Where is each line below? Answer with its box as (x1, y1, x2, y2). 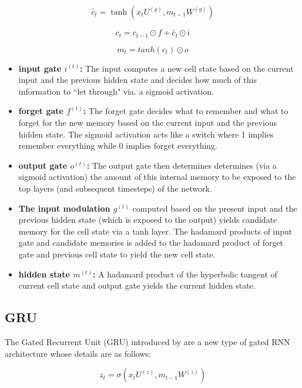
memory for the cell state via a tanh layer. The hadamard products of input (18, 225, 293, 237)
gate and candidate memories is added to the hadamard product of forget (18, 236, 284, 249)
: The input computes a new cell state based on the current (79, 62, 294, 74)
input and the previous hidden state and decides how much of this (18, 73, 257, 86)
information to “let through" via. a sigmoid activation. (18, 85, 214, 97)
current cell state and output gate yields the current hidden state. (18, 279, 256, 292)
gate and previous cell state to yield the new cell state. (18, 247, 216, 260)
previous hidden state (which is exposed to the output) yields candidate (18, 213, 277, 226)
